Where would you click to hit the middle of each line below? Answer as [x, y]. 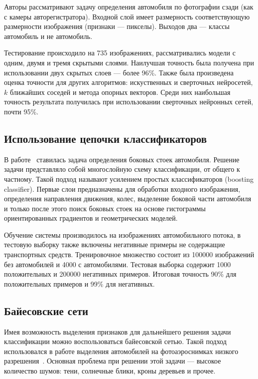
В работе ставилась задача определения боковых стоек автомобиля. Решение [122, 159]
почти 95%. [21, 111]
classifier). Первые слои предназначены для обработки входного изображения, [122, 189]
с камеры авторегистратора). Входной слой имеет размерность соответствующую [127, 16]
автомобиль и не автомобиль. [48, 36]
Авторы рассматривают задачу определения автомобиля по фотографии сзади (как [129, 6]
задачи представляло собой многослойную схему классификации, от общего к [122, 169]
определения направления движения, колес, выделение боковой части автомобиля [128, 198]
